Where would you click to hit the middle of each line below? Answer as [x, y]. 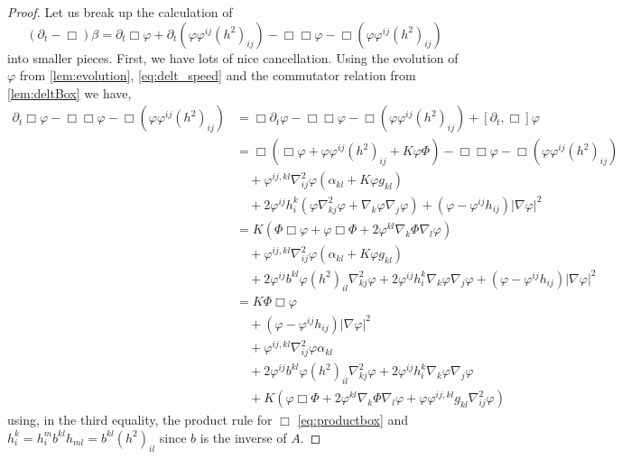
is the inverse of [243, 437]
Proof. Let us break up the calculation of [120, 12]
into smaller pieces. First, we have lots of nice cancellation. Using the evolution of [233, 57]
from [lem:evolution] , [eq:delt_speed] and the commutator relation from [218, 75]
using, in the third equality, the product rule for [140, 420]
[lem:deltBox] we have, [70, 92]
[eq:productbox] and [353, 420]
